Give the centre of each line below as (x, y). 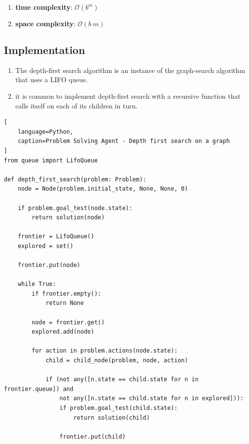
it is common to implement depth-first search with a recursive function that (128, 96)
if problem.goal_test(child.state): (118, 408)
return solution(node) (68, 218)
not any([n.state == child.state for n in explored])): (151, 399)
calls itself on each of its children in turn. (76, 105)
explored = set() (46, 246)
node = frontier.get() (68, 322)
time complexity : (44, 7)
